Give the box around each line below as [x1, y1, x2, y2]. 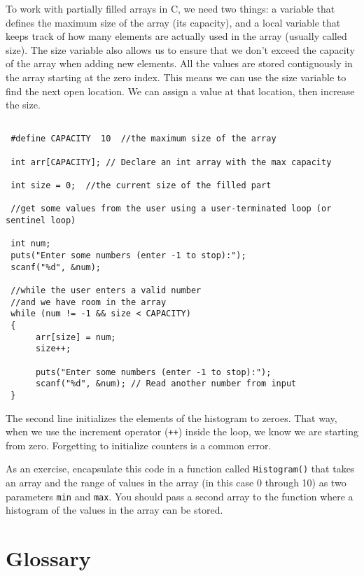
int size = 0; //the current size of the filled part [10, 181, 272, 191]
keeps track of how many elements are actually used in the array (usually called [6, 29, 347, 43]
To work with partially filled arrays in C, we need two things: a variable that [6, 1, 335, 15]
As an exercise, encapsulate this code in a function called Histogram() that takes [6, 461, 355, 476]
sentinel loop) [6, 216, 76, 225]
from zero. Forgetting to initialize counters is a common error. [6, 437, 272, 452]
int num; [10, 239, 51, 249]
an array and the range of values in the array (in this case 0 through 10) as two [6, 475, 346, 489]
